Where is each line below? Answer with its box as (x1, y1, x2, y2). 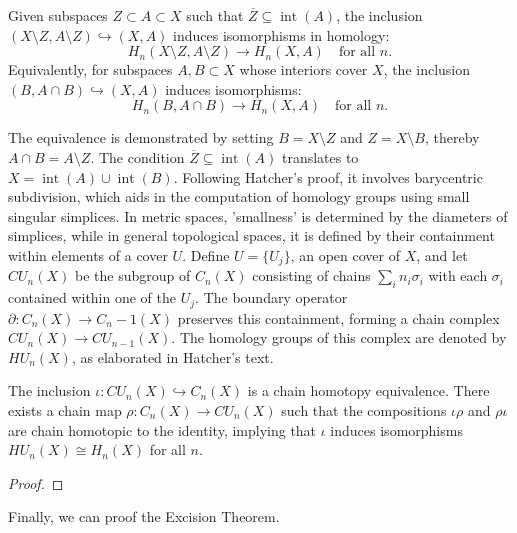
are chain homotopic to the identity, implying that (8, 419, 317, 440)
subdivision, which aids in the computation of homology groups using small (8, 186, 470, 207)
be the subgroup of (74, 265, 191, 286)
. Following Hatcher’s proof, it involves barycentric (173, 166, 483, 187)
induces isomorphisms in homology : (173, 24, 390, 45)
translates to (281, 146, 359, 167)
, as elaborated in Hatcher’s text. (71, 346, 274, 367)
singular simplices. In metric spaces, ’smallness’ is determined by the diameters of (8, 205, 508, 226)
